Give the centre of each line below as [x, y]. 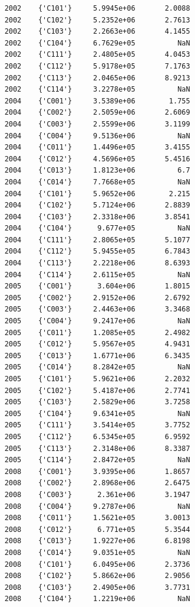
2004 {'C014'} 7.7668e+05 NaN [97, 182]
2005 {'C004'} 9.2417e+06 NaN [97, 321]
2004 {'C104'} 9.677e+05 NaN [97, 228]
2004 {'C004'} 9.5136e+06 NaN [97, 136]
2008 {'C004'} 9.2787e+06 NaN [97, 506]
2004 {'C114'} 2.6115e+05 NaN [97, 275]
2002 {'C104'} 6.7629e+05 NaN [97, 43]
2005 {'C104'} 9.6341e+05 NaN [97, 413]
